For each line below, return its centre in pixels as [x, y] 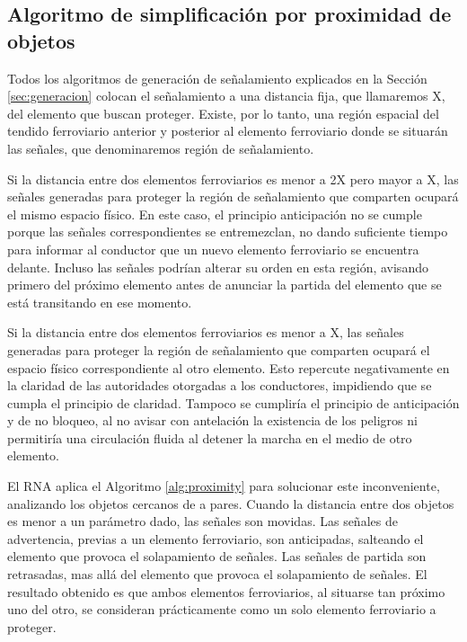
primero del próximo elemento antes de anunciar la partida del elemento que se [225, 285]
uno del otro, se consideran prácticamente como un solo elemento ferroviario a [222, 609]
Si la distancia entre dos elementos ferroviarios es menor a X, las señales [206, 332]
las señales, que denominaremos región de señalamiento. [161, 148]
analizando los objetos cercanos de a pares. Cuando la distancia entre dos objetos [231, 503]
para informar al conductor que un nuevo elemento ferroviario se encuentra [213, 249]
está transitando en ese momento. [100, 302]
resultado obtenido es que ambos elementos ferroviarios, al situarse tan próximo [226, 591]
